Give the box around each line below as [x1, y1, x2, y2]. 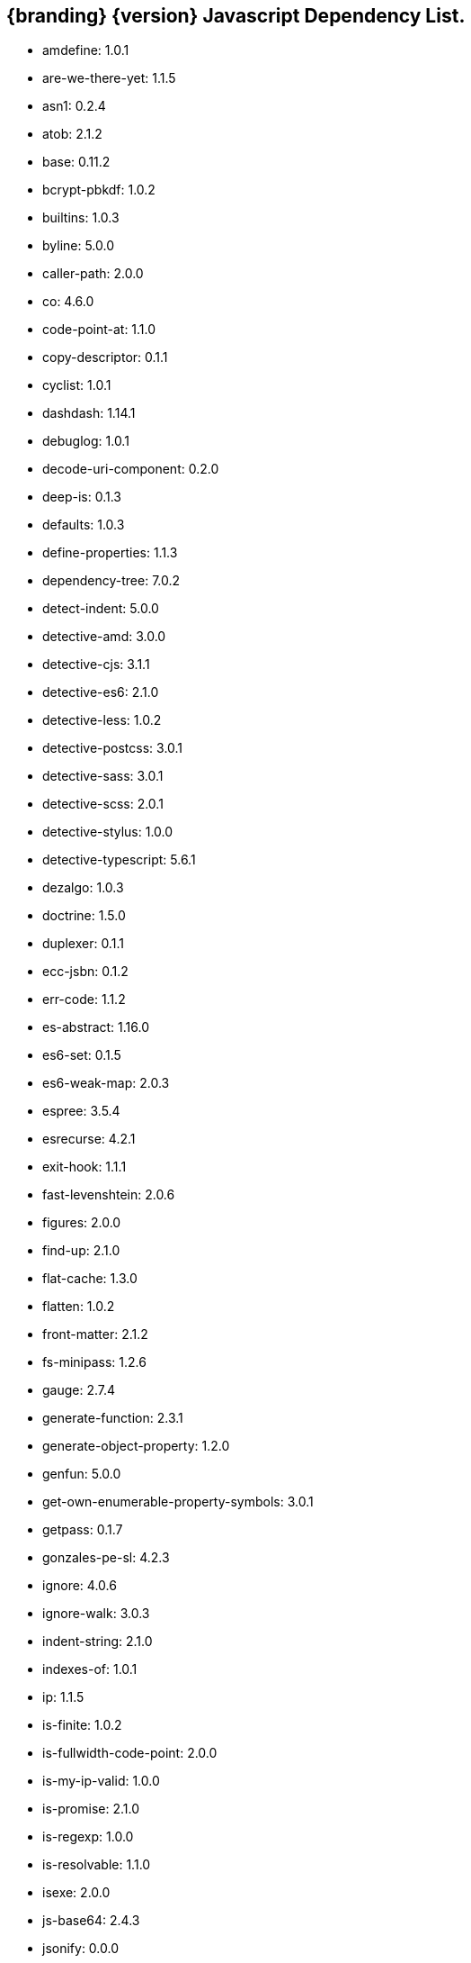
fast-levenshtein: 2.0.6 [42, 1187, 175, 1203]
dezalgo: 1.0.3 [42, 880, 124, 896]
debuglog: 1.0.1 [42, 433, 129, 449]
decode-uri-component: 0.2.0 [42, 461, 219, 477]
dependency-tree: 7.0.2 [42, 573, 181, 589]
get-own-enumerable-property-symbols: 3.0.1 [42, 1494, 314, 1510]
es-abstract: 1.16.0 [42, 1019, 150, 1036]
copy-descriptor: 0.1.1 [42, 349, 168, 366]
